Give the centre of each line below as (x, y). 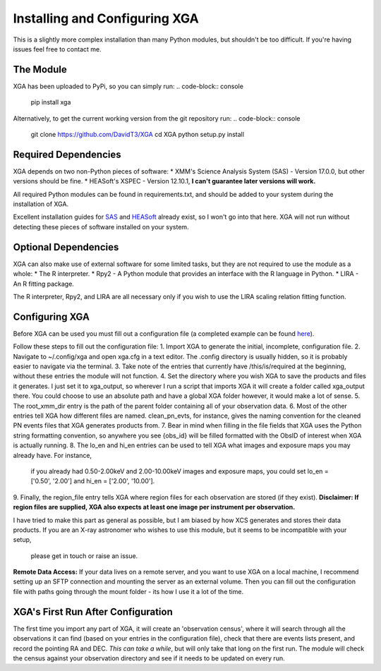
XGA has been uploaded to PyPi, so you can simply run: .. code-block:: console (128, 86)
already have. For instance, (52, 455)
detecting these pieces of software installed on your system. (101, 226)
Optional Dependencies (66, 247)
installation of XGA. (41, 204)
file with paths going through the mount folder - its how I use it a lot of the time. (128, 591)
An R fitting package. (43, 284)
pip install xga (51, 102)
